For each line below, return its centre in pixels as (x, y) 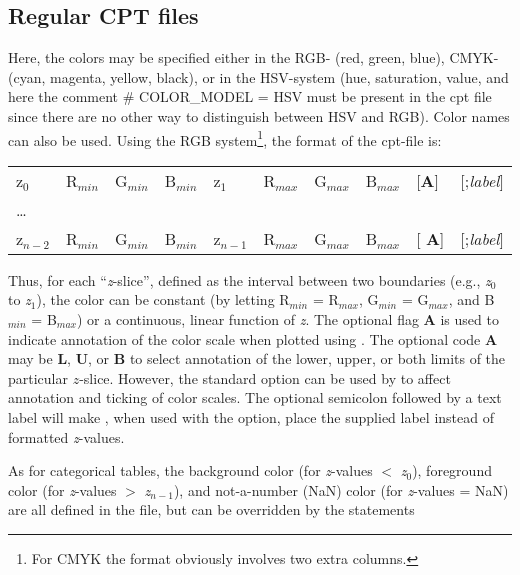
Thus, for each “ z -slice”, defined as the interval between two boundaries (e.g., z (249, 279)
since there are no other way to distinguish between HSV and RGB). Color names (259, 115)
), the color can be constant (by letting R (163, 299)
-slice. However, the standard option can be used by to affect (265, 377)
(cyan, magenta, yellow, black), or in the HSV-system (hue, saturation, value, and (258, 76)
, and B (471, 299)
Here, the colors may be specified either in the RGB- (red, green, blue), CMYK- (253, 57)
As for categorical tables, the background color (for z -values (190, 470)
